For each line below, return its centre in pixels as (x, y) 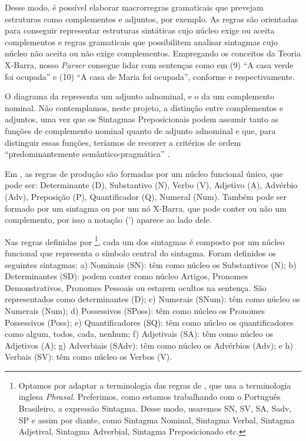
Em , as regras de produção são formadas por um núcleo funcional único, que (144, 173)
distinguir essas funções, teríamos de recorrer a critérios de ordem (123, 142)
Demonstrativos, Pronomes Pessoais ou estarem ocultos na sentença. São (136, 287)
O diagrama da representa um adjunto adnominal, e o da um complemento (140, 96)
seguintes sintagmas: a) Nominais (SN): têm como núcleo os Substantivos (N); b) (151, 264)
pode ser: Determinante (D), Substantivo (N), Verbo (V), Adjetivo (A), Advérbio (151, 185)
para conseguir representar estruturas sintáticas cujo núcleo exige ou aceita (140, 30)
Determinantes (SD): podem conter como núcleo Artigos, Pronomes (127, 276)
